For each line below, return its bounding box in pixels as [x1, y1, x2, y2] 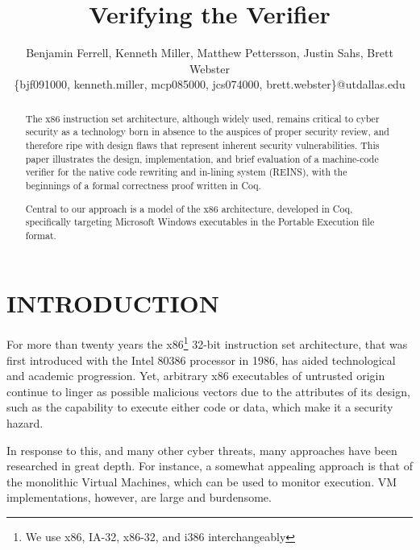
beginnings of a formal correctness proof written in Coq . [25, 178, 261, 192]
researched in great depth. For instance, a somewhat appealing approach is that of [6, 457, 413, 474]
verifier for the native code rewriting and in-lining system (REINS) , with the [25, 165, 347, 179]
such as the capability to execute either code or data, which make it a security [6, 399, 393, 416]
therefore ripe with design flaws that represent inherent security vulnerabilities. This [25, 139, 380, 152]
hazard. [6, 415, 44, 432]
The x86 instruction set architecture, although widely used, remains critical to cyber [25, 111, 380, 125]
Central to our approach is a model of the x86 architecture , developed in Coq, [25, 201, 353, 215]
